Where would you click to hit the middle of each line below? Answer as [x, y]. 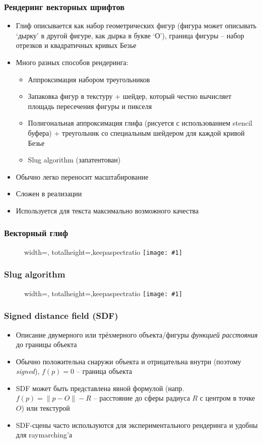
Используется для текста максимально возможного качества [107, 210]
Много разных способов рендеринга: [72, 62]
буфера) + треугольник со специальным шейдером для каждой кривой [136, 132]
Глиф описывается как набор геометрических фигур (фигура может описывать [136, 25]
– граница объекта [104, 371]
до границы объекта [46, 344]
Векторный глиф [36, 233]
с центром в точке [227, 398]
